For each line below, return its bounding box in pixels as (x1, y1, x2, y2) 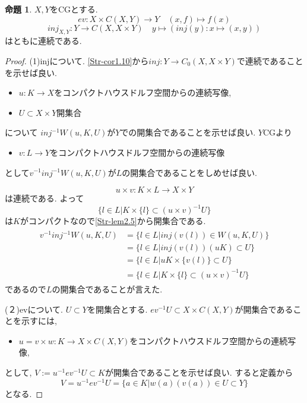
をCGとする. (49, 3, 98, 15)
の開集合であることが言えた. (52, 282, 163, 295)
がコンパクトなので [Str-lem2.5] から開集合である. (20, 215, 206, 227)
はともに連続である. (5, 34, 82, 47)
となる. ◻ (5, 387, 43, 399)
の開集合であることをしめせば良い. (122, 166, 257, 178)
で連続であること (236, 54, 303, 67)
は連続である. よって (5, 192, 84, 204)
